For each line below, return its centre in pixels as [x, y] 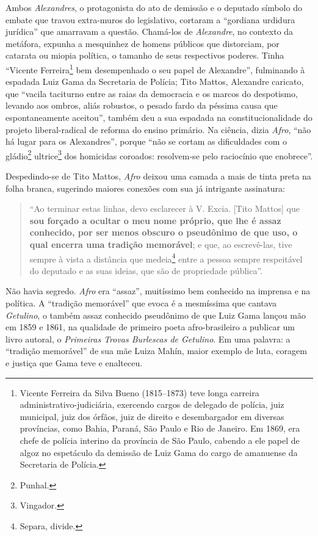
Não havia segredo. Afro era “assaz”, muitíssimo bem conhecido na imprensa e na [158, 291]
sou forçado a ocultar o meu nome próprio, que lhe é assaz [155, 220]
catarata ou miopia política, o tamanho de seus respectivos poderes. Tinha [145, 55]
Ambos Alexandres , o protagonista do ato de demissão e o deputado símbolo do [154, 7]
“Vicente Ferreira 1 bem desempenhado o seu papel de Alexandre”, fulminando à [155, 68]
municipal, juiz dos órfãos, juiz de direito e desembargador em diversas [152, 416]
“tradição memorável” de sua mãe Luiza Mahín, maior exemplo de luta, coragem [156, 351]
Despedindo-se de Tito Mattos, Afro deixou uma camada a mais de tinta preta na [158, 176]
